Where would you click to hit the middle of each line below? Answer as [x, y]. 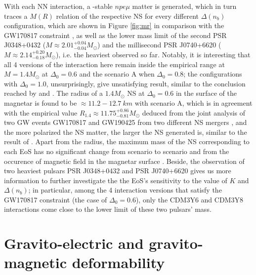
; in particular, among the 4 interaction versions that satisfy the [125, 190]
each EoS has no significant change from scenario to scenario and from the [117, 151]
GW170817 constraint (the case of [56, 199]
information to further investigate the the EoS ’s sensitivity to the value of [116, 180]
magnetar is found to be [41, 102]
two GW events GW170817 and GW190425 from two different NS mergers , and [126, 122]
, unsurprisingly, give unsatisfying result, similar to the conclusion [146, 83]
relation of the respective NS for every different [128, 16]
